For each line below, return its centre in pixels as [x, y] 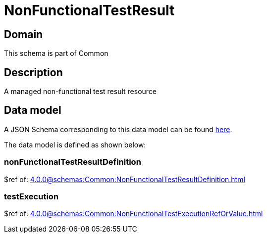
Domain [24, 34]
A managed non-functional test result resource [80, 92]
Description [33, 72]
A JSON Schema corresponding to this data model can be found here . [118, 129]
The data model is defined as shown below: [75, 144]
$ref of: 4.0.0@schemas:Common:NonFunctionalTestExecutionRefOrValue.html [133, 214]
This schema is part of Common [56, 53]
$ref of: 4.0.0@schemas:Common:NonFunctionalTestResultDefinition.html [125, 179]
